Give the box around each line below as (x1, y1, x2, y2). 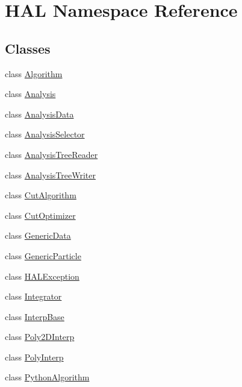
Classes (5, 39, 51, 57)
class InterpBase (5, 310, 64, 322)
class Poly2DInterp (5, 330, 75, 343)
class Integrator (5, 290, 62, 303)
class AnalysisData (5, 107, 74, 120)
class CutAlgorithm (5, 189, 76, 201)
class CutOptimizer (5, 209, 76, 221)
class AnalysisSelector (5, 128, 85, 140)
